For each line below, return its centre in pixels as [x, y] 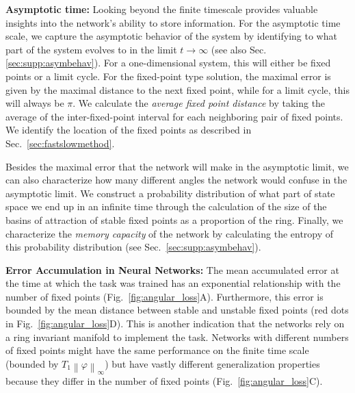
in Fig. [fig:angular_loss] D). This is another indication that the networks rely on [175, 324]
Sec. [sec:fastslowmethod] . [60, 143]
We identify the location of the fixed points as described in [129, 130]
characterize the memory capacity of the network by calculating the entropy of [170, 233]
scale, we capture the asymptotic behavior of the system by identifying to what [171, 36]
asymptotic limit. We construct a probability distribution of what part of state [170, 193]
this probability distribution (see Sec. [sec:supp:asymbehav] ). [133, 247]
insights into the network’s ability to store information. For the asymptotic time [173, 22]
